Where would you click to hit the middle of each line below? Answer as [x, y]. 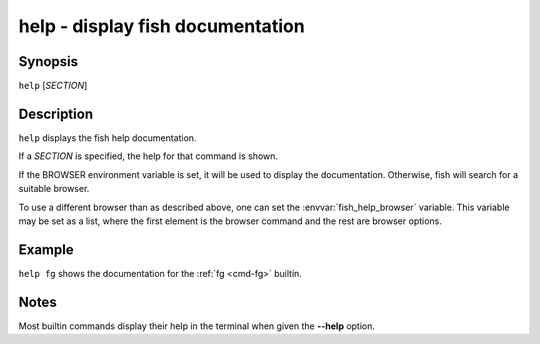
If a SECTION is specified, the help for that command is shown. [148, 156]
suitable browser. [54, 189]
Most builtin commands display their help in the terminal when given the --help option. [196, 326]
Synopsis [48, 61]
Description [56, 113]
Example [46, 249]
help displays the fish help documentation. [107, 137]
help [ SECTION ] [53, 86]
